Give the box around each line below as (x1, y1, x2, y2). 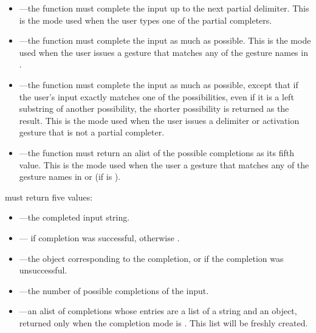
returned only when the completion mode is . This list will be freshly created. (19, 316, 308, 329)
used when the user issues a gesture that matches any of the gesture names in (19, 46, 308, 58)
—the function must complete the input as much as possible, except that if (19, 78, 298, 91)
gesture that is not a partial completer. (19, 126, 165, 139)
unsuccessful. (19, 264, 67, 276)
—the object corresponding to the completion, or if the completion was (19, 252, 284, 264)
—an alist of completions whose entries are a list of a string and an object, (19, 304, 297, 317)
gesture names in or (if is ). (19, 170, 121, 183)
